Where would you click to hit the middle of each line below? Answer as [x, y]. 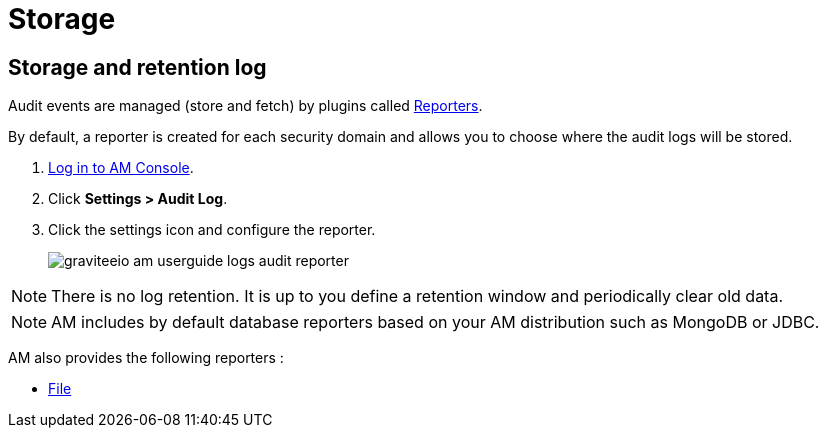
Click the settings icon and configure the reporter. [212, 230]
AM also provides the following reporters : [146, 358]
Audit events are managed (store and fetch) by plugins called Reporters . [245, 106]
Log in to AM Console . [121, 168]
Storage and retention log [137, 67]
